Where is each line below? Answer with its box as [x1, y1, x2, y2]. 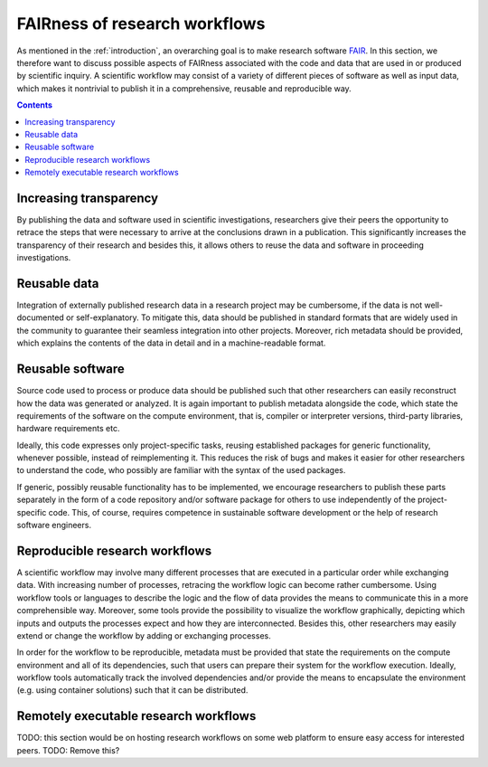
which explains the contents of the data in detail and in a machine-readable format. [16, 337, 326, 348]
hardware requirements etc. [16, 423, 120, 434]
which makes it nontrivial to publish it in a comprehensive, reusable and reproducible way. [16, 82, 352, 94]
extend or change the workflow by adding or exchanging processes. [16, 630, 271, 641]
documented [16, 312, 65, 323]
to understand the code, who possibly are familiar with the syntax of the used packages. [16, 465, 346, 476]
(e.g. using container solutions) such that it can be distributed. [16, 685, 249, 696]
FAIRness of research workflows [16, 14, 266, 33]
